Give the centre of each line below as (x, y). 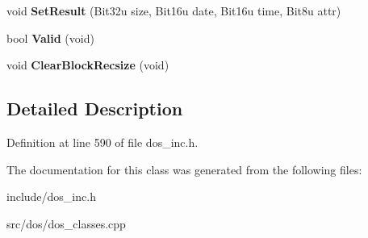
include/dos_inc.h (51, 196)
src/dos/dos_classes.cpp (66, 223)
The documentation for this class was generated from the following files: (184, 169)
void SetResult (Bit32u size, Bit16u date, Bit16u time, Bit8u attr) (174, 10)
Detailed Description (95, 109)
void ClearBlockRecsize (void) (88, 65)
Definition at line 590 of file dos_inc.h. (102, 142)
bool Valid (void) (50, 38)
